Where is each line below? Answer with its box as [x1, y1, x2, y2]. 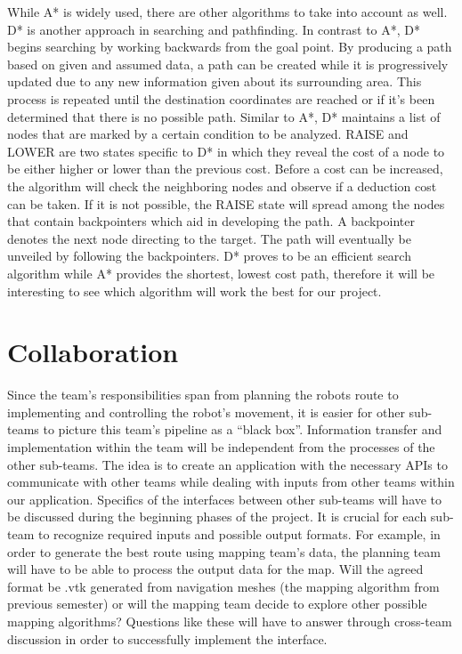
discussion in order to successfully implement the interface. [7, 629, 328, 648]
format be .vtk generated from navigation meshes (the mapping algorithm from [7, 577, 440, 595]
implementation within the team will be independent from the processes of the [7, 438, 435, 456]
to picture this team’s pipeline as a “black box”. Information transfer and [43, 420, 442, 439]
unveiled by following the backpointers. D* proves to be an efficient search [7, 246, 411, 265]
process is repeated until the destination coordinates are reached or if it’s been [7, 89, 435, 108]
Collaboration [7, 334, 179, 370]
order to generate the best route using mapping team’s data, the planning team [7, 542, 441, 561]
